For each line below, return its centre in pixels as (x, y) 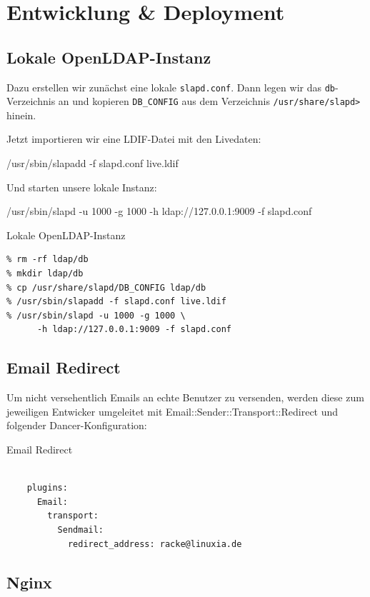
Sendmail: (81, 530)
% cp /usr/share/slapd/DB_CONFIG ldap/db (106, 287)
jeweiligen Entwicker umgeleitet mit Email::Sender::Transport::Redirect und (172, 411)
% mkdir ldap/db (45, 274)
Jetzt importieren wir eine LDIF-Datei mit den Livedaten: (134, 139)
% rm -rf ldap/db (47, 260)
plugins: (47, 488)
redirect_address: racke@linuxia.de (155, 544)
